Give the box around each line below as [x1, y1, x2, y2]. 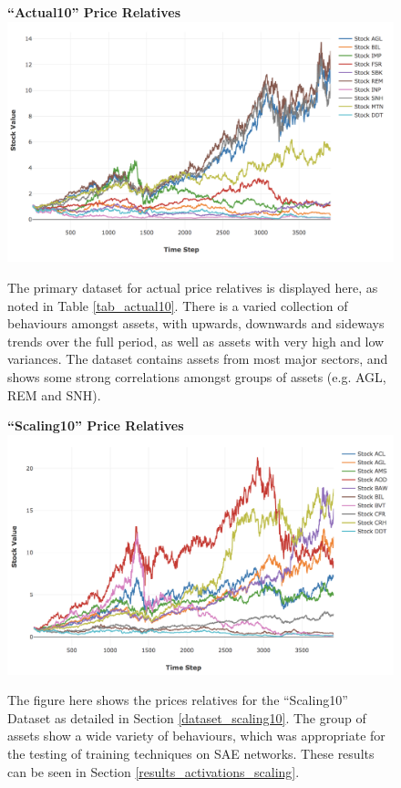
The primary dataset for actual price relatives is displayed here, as [7, 277, 378, 296]
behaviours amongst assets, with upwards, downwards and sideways [7, 314, 385, 333]
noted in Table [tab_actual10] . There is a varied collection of [7, 295, 348, 315]
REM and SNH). [7, 385, 101, 404]
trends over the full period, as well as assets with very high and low [7, 331, 385, 350]
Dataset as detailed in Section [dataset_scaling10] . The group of [7, 708, 366, 727]
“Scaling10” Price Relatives [7, 416, 184, 435]
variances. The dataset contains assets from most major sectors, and [7, 349, 388, 368]
